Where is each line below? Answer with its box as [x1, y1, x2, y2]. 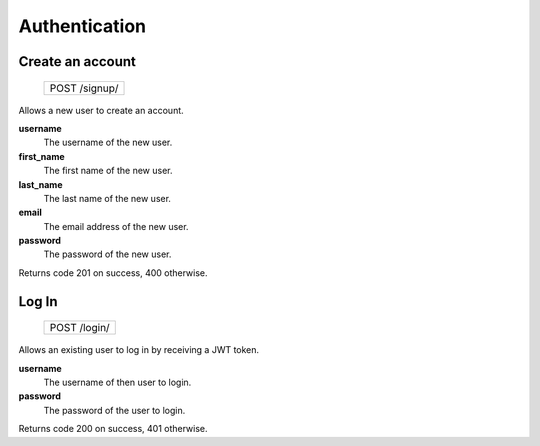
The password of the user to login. [43, 404, 186, 416]
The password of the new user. [43, 248, 172, 260]
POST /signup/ [49, 81, 119, 95]
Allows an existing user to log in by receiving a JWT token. [18, 344, 260, 356]
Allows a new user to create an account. [18, 104, 184, 116]
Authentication [18, 15, 147, 37]
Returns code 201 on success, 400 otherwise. [18, 266, 209, 279]
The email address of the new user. [43, 220, 189, 232]
